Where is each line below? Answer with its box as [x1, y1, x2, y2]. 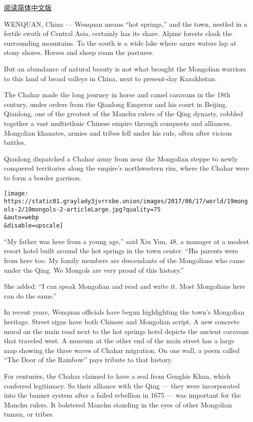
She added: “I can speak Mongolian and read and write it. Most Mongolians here [4, 281, 246, 291]
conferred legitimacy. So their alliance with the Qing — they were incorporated [4, 380, 240, 390]
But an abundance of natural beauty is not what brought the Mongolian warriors [4, 63, 246, 73]
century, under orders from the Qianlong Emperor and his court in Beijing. [4, 99, 228, 109]
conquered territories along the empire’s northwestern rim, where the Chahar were [4, 163, 249, 173]
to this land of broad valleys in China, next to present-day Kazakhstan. [4, 73, 217, 83]
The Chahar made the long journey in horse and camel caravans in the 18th [4, 89, 231, 100]
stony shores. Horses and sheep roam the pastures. [4, 47, 154, 57]
